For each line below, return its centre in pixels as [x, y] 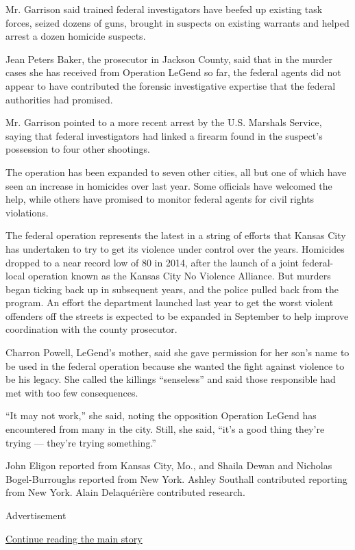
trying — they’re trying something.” [81, 442]
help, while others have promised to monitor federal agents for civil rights [160, 199]
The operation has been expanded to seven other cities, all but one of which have [176, 172]
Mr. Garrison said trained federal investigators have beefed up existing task [164, 9]
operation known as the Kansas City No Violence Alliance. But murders [180, 276]
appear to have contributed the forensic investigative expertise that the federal [171, 85]
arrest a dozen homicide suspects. [76, 36]
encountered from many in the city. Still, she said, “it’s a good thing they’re [165, 429]
